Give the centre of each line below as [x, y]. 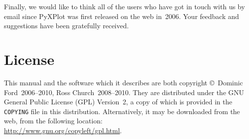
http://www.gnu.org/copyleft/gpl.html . [63, 130]
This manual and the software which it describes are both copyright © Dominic [124, 82]
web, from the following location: [53, 121]
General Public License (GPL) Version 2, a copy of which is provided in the [118, 102]
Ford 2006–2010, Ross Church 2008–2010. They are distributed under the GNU [124, 92]
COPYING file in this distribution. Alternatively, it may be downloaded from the [122, 111]
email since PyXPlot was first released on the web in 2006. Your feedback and [122, 16]
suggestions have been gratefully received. [66, 26]
